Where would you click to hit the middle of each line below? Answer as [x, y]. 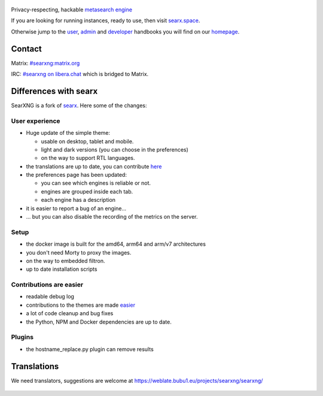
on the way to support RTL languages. [88, 158]
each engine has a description [78, 200]
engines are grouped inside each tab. [87, 191]
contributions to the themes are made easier [81, 305]
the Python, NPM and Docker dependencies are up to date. [99, 322]
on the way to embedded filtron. [65, 261]
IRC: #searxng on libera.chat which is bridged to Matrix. [80, 74]
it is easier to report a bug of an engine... [76, 208]
